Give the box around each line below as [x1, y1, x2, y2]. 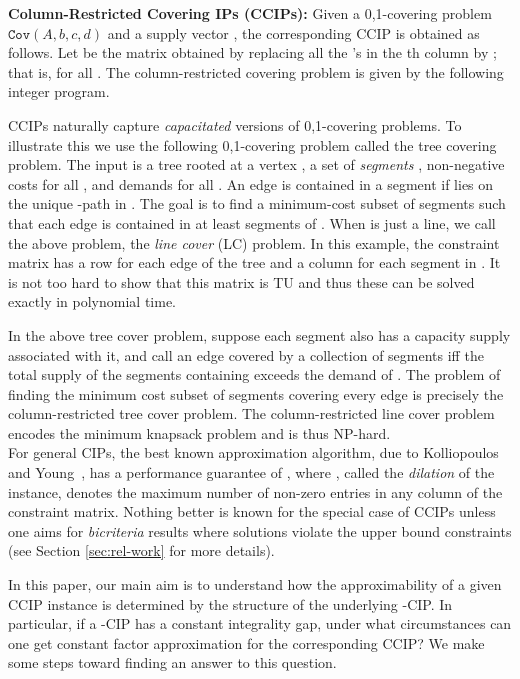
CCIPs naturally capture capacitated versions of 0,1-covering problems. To [8, 114, 462, 135]
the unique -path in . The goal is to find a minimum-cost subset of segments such [8, 193, 506, 214]
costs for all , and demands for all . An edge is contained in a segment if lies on [8, 173, 494, 194]
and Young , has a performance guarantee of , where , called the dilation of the [8, 462, 495, 483]
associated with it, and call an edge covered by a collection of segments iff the [8, 344, 484, 365]
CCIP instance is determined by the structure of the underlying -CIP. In [8, 593, 453, 614]
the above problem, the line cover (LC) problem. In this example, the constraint [8, 232, 500, 253]
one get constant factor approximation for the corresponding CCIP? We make [8, 632, 485, 653]
